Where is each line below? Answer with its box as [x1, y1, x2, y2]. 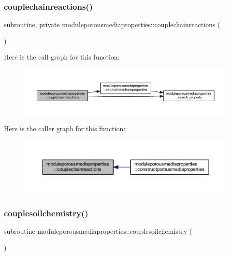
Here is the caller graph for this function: [4, 123, 126, 134]
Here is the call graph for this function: [4, 52, 120, 62]
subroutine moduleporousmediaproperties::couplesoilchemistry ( [4, 226, 192, 236]
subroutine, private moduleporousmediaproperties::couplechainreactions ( [4, 19, 220, 30]
